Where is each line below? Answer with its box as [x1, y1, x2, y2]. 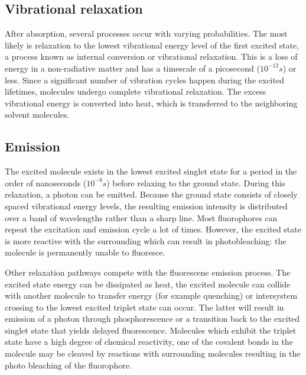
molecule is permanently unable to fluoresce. [5, 246, 165, 258]
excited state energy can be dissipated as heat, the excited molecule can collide [5, 277, 291, 290]
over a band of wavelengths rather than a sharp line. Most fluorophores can [5, 211, 278, 224]
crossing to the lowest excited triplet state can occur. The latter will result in [5, 300, 284, 313]
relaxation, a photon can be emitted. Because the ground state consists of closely [5, 188, 298, 201]
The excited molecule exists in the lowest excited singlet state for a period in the [5, 165, 297, 177]
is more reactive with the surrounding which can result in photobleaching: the [5, 234, 287, 247]
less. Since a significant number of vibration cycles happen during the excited [5, 73, 284, 86]
